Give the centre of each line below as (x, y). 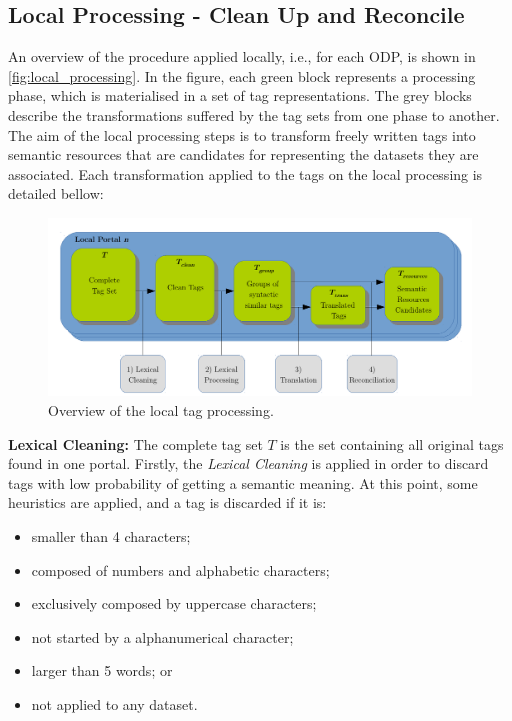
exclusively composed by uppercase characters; (174, 603)
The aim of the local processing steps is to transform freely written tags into (242, 134)
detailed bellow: (56, 193)
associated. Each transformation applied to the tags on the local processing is (245, 173)
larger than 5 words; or (102, 670)
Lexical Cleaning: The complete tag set (135, 443)
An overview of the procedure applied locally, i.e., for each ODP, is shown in (242, 56)
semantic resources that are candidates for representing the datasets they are (243, 154)
